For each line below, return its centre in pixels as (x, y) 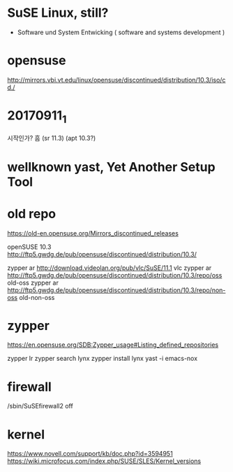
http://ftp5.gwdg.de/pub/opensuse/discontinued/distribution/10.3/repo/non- (116, 290)
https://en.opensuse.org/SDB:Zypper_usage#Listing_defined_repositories (113, 345)
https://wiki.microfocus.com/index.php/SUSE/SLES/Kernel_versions (104, 461)
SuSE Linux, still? (58, 13)
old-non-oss (37, 297)
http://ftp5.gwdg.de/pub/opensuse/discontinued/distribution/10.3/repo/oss (115, 275)
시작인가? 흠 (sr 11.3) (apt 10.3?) (52, 138)
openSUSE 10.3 (29, 247)
